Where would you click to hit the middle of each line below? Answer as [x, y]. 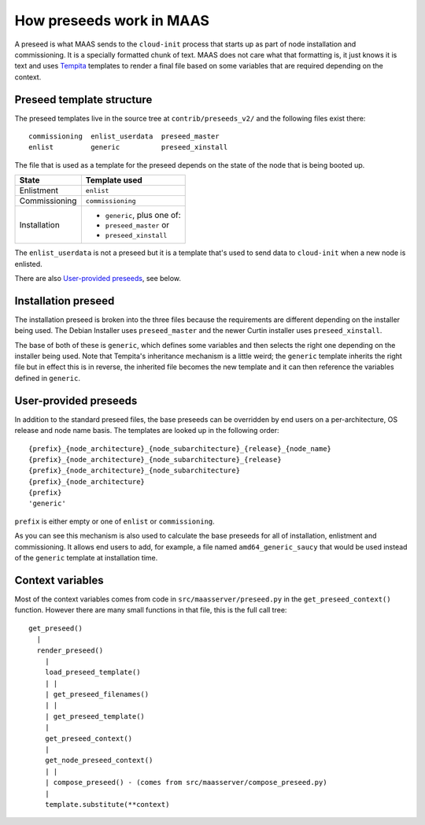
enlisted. [28, 264]
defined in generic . [47, 378]
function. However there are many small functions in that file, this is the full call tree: [151, 610]
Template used [114, 180]
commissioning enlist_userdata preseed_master [124, 137]
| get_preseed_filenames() [97, 694]
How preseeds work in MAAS [112, 20]
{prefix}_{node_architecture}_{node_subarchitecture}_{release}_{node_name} [180, 448]
